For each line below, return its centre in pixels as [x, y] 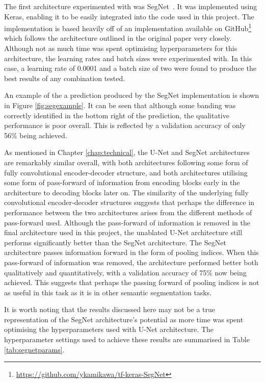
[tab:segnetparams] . [34, 349]
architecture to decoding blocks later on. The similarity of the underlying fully [126, 192]
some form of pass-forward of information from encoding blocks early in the [122, 182]
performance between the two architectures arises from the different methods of [128, 212]
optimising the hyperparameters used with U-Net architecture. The [109, 329]
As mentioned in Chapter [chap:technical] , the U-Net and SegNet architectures [127, 152]
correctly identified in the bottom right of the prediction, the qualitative [117, 115]
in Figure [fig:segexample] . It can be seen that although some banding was [120, 105]
